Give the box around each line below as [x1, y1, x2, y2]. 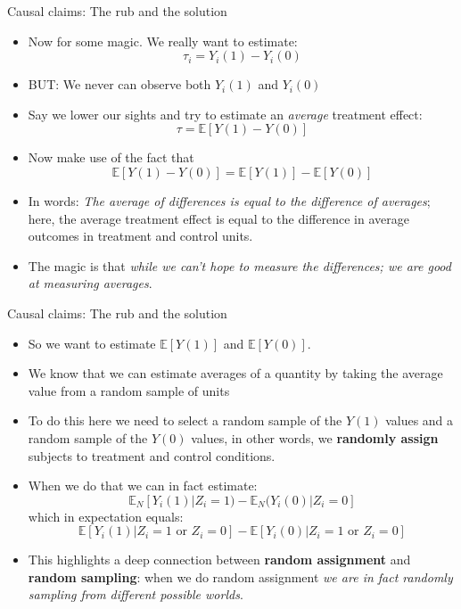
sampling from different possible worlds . [28, 585, 243, 604]
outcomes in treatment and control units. [28, 226, 253, 245]
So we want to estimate [28, 333, 156, 352]
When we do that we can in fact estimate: [28, 476, 258, 495]
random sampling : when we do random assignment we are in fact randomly [28, 567, 453, 586]
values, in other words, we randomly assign [191, 428, 439, 447]
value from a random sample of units [28, 381, 230, 399]
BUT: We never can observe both [28, 75, 211, 94]
